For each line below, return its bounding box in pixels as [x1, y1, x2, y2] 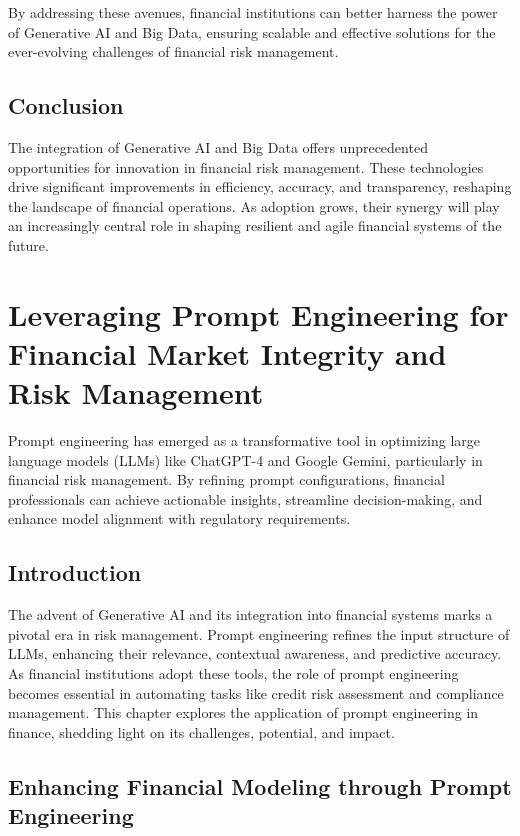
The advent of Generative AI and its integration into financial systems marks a [8, 604, 493, 625]
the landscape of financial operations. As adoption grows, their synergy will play [8, 195, 500, 216]
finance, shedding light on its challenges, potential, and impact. [8, 721, 395, 742]
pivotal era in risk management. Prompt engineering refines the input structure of [8, 623, 510, 644]
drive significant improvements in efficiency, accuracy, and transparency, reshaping [8, 176, 512, 197]
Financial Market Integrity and [8, 332, 447, 373]
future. [8, 234, 49, 255]
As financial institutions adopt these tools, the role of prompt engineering [8, 663, 459, 683]
